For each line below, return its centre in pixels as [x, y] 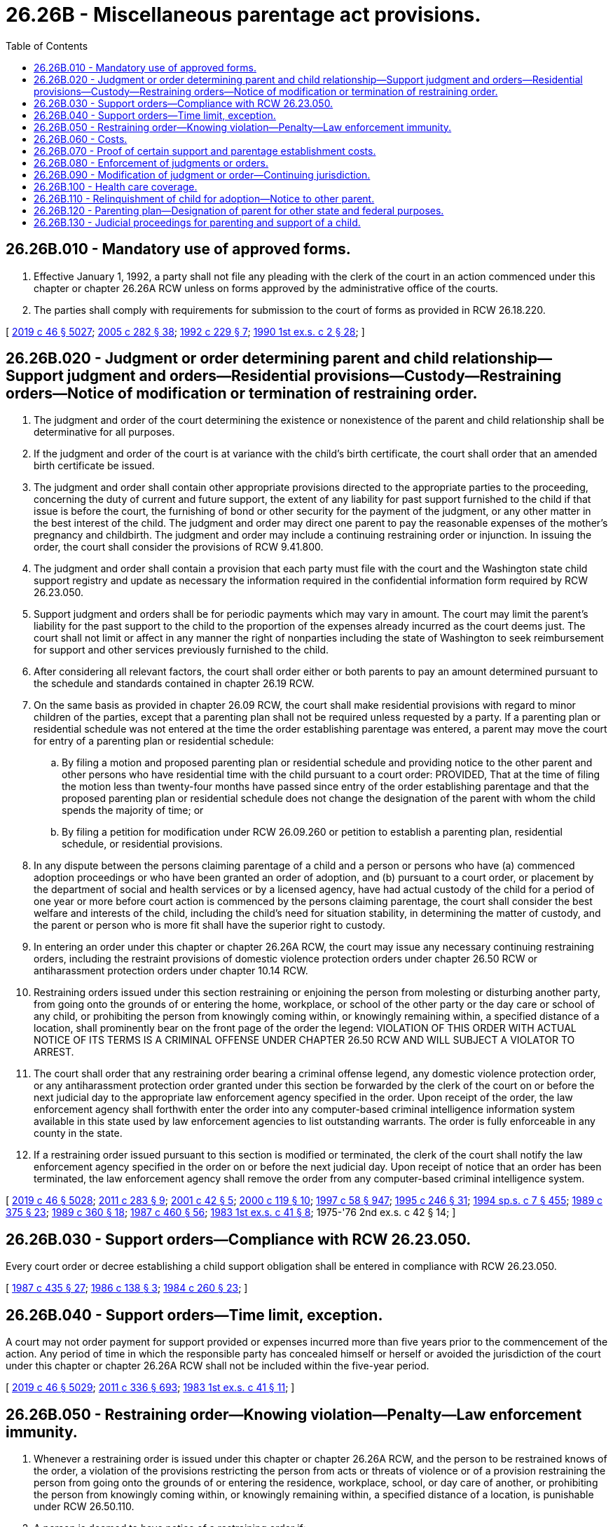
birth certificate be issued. [94, 466]
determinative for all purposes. [104, 432]
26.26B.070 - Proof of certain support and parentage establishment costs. [205, 151]
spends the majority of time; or [133, 810]
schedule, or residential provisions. [142, 844]
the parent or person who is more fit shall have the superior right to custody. [209, 925]
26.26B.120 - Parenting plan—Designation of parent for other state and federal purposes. [239, 210]
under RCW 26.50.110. [84, 1506]
